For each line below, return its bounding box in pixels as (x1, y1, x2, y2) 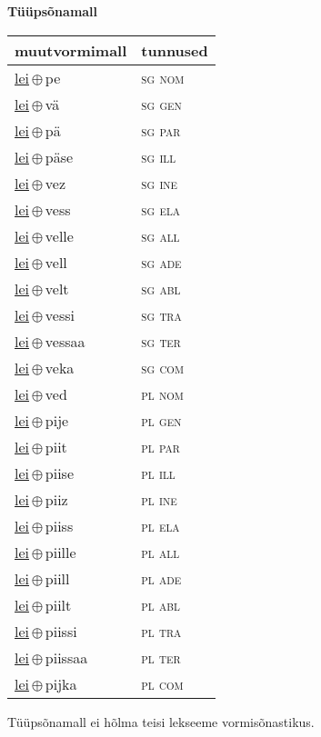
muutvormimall (15, 39, 127, 61)
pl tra (141, 620, 182, 642)
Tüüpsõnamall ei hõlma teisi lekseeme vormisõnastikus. (7, 712, 315, 731)
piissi (45, 620, 77, 642)
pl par (141, 435, 180, 457)
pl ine (141, 488, 177, 510)
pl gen (141, 409, 182, 431)
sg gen (141, 93, 182, 115)
